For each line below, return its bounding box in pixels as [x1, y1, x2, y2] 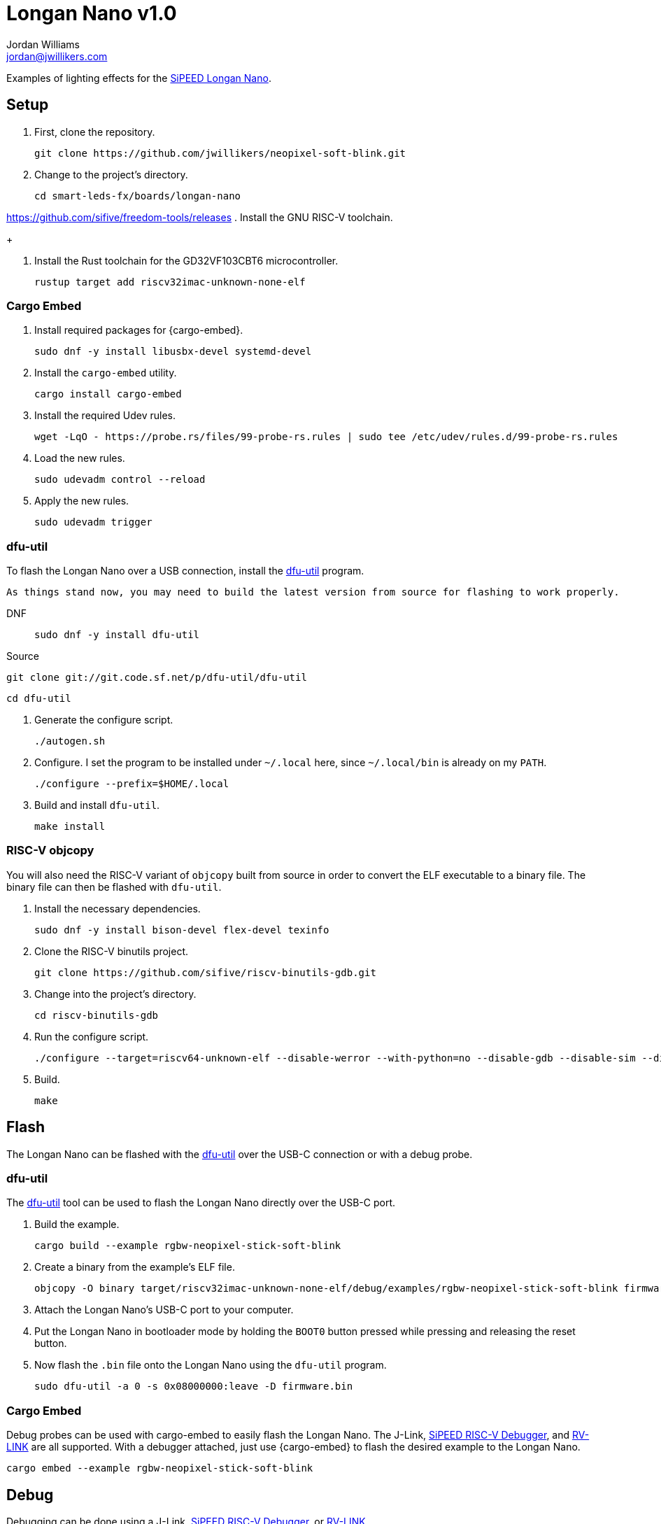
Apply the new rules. [34, 495, 129, 507]
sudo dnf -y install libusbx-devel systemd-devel [34, 346, 312, 358]
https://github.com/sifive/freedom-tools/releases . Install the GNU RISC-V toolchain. [6, 211, 393, 223]
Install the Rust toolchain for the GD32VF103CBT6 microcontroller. [34, 254, 339, 267]
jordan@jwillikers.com [6, 50, 108, 62]
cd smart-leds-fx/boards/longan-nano [34, 190, 241, 202]
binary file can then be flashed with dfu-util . [6, 880, 222, 893]
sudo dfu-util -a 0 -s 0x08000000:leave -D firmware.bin [34, 1381, 353, 1392]
